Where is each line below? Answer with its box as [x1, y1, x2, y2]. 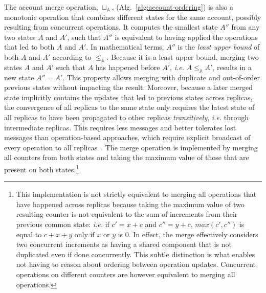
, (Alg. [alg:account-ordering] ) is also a [112, 2, 234, 12]
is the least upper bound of [178, 41, 260, 52]
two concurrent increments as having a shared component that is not [16, 239, 232, 250]
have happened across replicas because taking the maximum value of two [16, 198, 245, 209]
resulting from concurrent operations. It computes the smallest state [4, 21, 218, 32]
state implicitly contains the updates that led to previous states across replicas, [4, 92, 253, 102]
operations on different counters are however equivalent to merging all [16, 268, 235, 279]
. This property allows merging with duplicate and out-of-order [62, 72, 260, 82]
